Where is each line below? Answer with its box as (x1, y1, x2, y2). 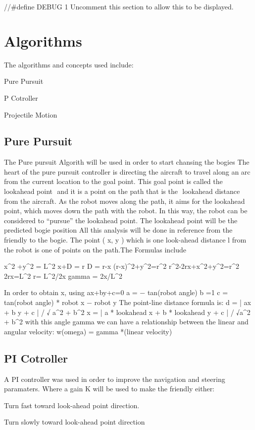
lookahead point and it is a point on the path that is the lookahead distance (4, 186, 240, 196)
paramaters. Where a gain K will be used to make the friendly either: (4, 383, 215, 394)
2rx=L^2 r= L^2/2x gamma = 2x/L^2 (4, 270, 123, 281)
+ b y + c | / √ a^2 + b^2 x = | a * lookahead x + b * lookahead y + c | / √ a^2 (4, 307, 251, 317)
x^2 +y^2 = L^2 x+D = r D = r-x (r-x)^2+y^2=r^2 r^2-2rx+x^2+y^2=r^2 (4, 261, 240, 271)
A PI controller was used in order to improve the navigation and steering (4, 373, 225, 384)
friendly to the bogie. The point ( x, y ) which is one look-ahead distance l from (4, 235, 247, 245)
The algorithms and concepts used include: (4, 59, 134, 69)
